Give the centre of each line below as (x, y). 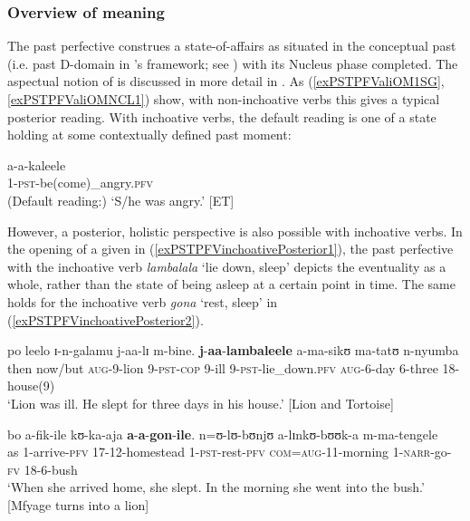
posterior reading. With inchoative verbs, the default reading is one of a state (222, 116)
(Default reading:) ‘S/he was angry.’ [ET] (121, 200)
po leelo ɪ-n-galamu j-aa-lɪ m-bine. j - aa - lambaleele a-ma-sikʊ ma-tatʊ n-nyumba (233, 350)
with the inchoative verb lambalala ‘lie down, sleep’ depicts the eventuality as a (227, 266)
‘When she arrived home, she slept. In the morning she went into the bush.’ (216, 487)
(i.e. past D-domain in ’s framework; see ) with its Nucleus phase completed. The (233, 63)
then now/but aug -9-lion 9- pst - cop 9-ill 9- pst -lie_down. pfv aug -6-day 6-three (223, 367)
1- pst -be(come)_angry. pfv (81, 183)
